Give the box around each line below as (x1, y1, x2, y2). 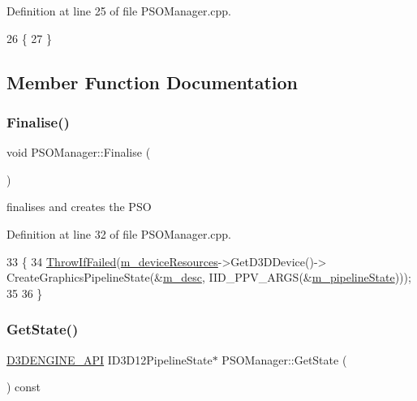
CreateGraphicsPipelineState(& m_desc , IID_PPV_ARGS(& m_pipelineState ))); (6, 269, 411, 286)
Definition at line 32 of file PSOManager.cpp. (6, 225, 231, 242)
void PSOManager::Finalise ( (6, 144, 151, 161)
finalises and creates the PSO (6, 198, 152, 215)
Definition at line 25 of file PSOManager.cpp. (6, 2, 231, 19)
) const (6, 378, 41, 395)
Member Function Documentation (6, 69, 299, 94)
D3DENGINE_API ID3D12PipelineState (6, 351, 213, 368)
